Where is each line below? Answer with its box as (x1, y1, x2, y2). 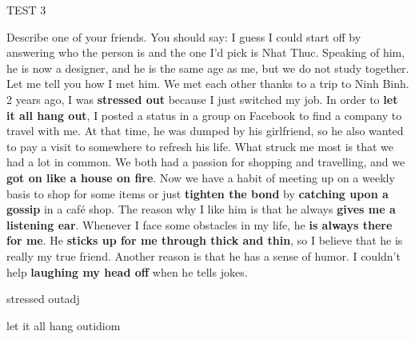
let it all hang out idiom (6, 317, 121, 333)
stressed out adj (6, 290, 80, 307)
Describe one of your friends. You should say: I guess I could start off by (6, 28, 361, 45)
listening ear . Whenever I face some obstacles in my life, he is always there (6, 216, 393, 233)
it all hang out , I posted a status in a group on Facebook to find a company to (6, 106, 402, 123)
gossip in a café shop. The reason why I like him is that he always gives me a (6, 201, 396, 217)
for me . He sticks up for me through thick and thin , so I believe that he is (6, 232, 403, 249)
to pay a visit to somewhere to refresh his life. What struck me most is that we (6, 138, 394, 154)
